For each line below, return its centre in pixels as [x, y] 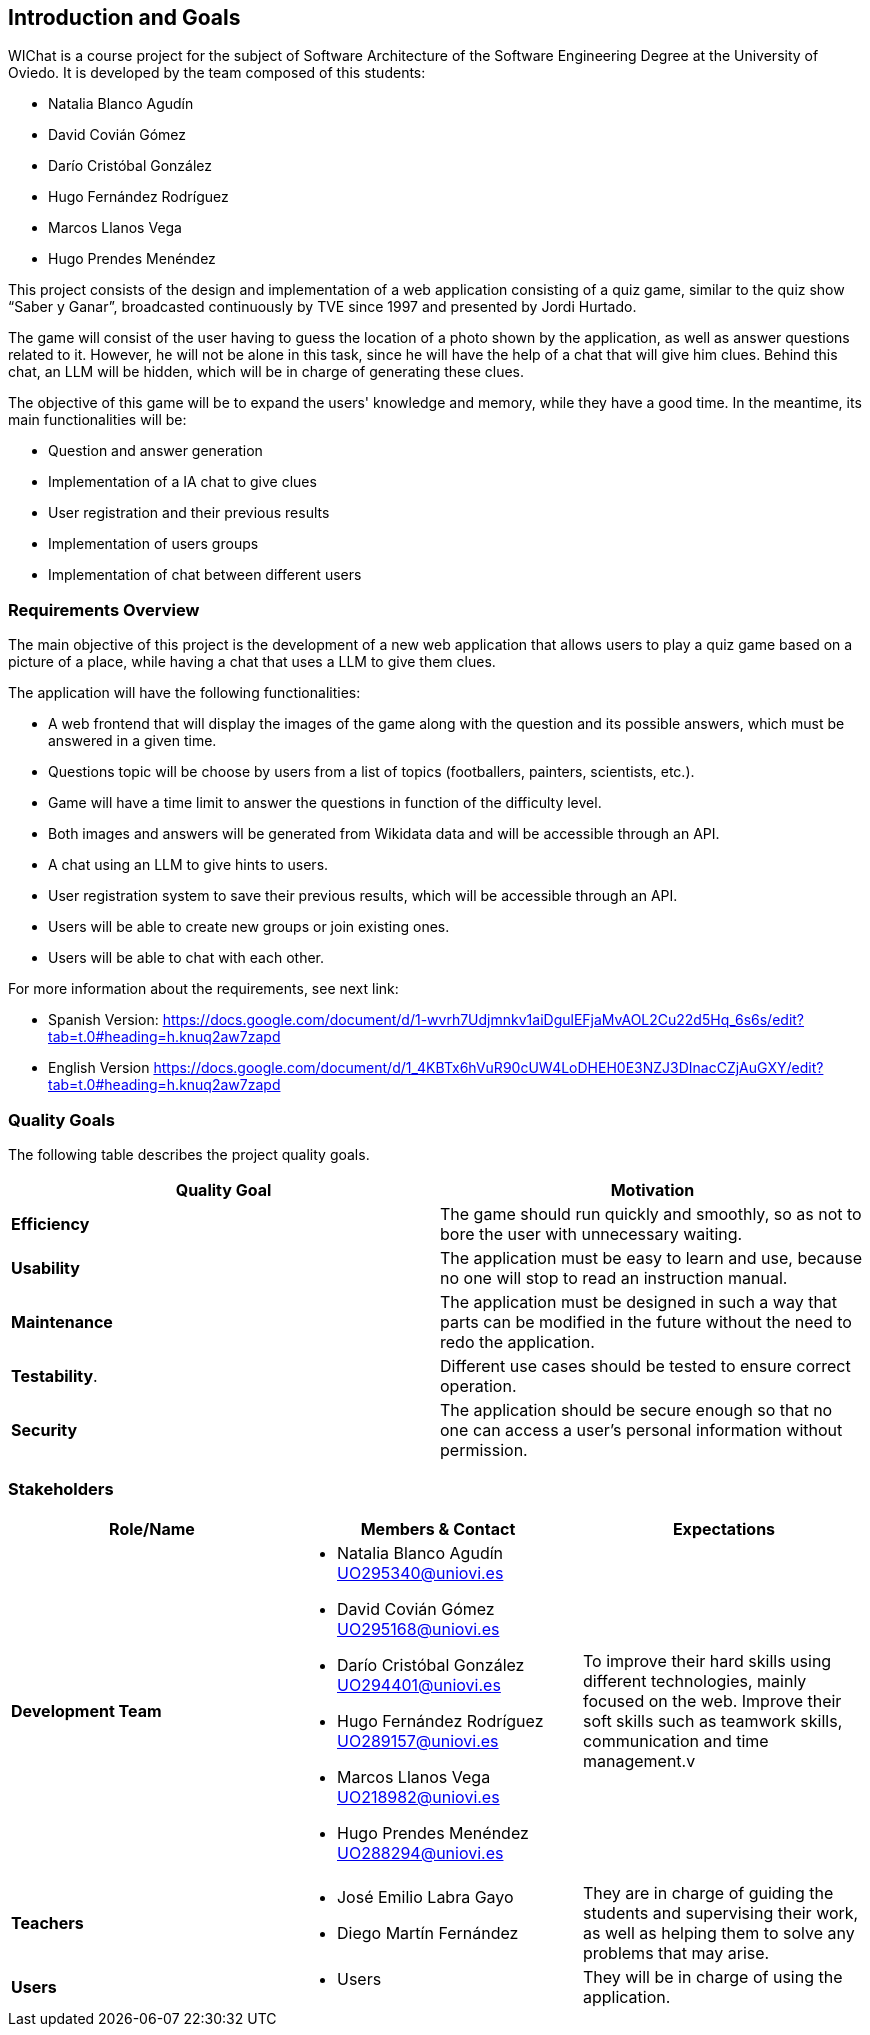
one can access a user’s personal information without [641, 1429]
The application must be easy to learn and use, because [651, 1257]
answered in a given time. [132, 741]
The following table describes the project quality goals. [189, 1154]
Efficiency [50, 1223]
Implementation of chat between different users [205, 575]
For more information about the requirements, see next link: [203, 989]
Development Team [86, 1710]
